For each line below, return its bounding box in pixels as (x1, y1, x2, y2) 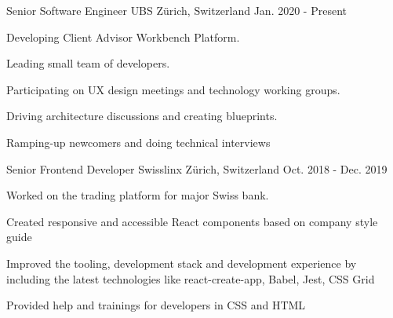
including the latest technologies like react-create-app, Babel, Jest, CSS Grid (6, 270, 375, 287)
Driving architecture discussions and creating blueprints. (6, 108, 278, 124)
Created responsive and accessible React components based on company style (6, 213, 378, 229)
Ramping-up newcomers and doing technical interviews (6, 133, 271, 150)
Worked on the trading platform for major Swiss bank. (6, 187, 269, 203)
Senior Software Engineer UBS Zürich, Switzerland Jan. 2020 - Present (6, 2, 347, 18)
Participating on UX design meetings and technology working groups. (6, 81, 340, 97)
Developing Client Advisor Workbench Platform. (6, 28, 240, 45)
